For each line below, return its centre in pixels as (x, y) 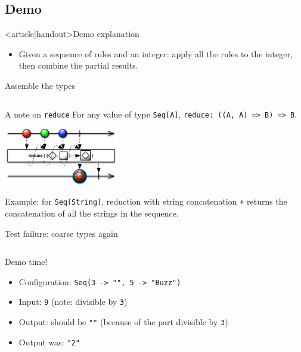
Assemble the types (40, 85)
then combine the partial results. (78, 65)
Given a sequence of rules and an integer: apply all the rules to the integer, (156, 53)
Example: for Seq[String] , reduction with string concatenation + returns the (146, 201)
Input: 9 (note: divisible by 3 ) (73, 302)
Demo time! (26, 262)
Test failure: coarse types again (61, 233)
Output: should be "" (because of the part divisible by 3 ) (123, 322)
